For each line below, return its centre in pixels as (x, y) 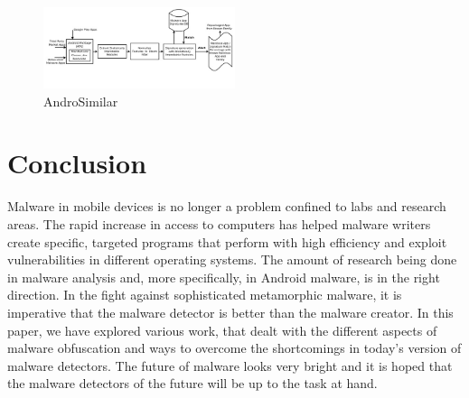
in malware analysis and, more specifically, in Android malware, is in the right (224, 277)
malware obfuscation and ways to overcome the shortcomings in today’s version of (234, 348)
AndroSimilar (81, 101)
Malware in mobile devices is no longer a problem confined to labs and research (227, 206)
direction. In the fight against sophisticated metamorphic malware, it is (205, 295)
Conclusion (77, 163)
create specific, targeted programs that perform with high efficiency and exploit (227, 241)
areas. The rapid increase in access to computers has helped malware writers (219, 223)
